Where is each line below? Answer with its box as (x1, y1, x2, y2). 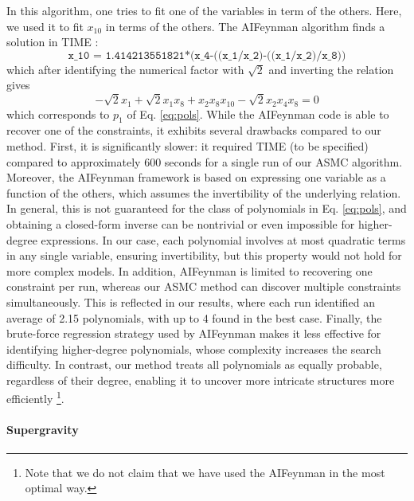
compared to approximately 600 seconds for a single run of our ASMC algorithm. (6, 153, 403, 170)
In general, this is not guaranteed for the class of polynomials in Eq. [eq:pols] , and (6, 200, 407, 217)
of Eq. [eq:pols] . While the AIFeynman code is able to (127, 105, 389, 122)
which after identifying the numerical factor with (6, 61, 244, 77)
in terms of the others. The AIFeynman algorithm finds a (105, 18, 385, 34)
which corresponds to (6, 105, 110, 122)
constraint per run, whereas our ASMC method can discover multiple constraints (6, 278, 401, 295)
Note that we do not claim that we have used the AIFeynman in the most (25, 464, 385, 480)
